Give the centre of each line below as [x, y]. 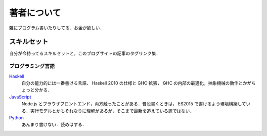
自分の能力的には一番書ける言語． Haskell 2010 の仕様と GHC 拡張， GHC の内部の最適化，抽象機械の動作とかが [136, 83]
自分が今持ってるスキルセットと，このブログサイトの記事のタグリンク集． [85, 53]
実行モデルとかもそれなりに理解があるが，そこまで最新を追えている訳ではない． [112, 111]
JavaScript [20, 97]
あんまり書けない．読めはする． [54, 125]
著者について [35, 13]
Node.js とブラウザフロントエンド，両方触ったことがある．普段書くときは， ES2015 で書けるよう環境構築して [134, 104]
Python [17, 117]
